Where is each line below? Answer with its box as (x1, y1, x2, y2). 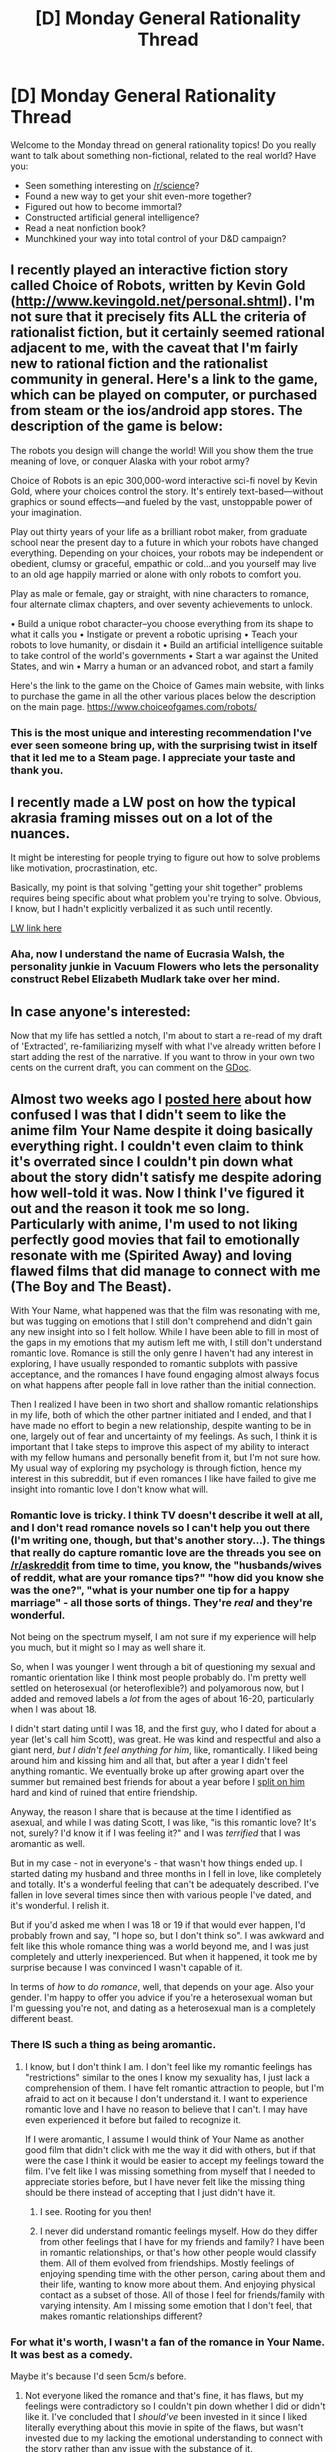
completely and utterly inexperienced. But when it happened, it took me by (10, 1951, 318, 1963)
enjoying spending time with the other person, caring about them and (39, 2267, 326, 2279)
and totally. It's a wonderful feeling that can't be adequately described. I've (10, 1878, 320, 1891)
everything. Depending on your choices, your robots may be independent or (10, 547, 324, 559)
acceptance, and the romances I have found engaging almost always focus (10, 1368, 320, 1381)
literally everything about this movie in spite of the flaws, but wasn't (24, 2421, 304, 2433)
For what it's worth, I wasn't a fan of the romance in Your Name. (10, 2335, 325, 2349)
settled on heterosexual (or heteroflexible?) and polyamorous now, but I (10, 1682, 305, 1694)
